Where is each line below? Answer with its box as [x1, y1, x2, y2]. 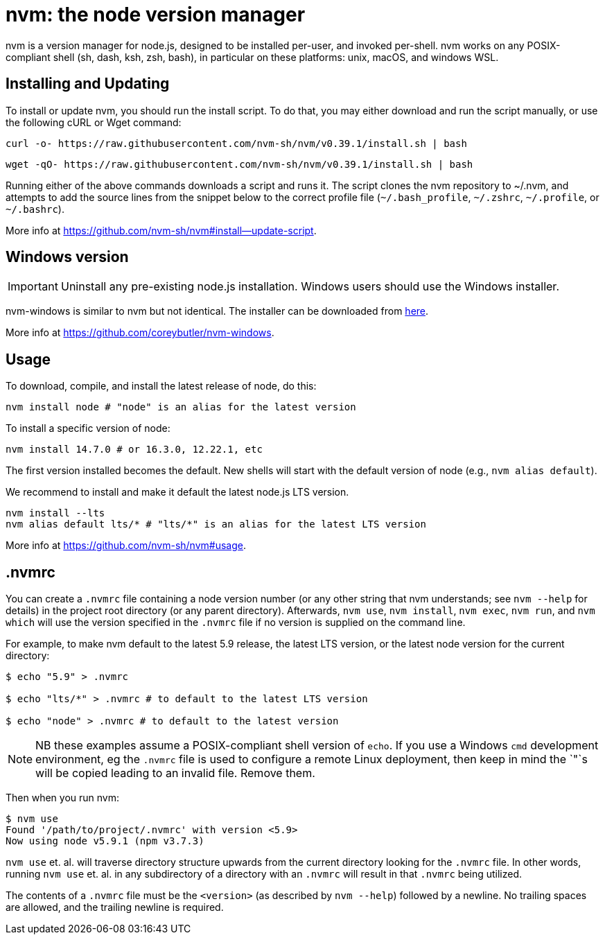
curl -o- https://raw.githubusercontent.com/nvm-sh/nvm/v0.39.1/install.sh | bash [6, 137, 467, 149]
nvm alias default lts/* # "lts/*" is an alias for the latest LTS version [6, 519, 426, 530]
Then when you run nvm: [6, 792, 119, 804]
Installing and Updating [6, 75, 170, 93]
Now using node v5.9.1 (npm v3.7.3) [6, 835, 204, 847]
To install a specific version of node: [6, 422, 170, 435]
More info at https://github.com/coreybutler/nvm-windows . [6, 327, 274, 339]
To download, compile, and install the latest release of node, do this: [6, 380, 317, 392]
